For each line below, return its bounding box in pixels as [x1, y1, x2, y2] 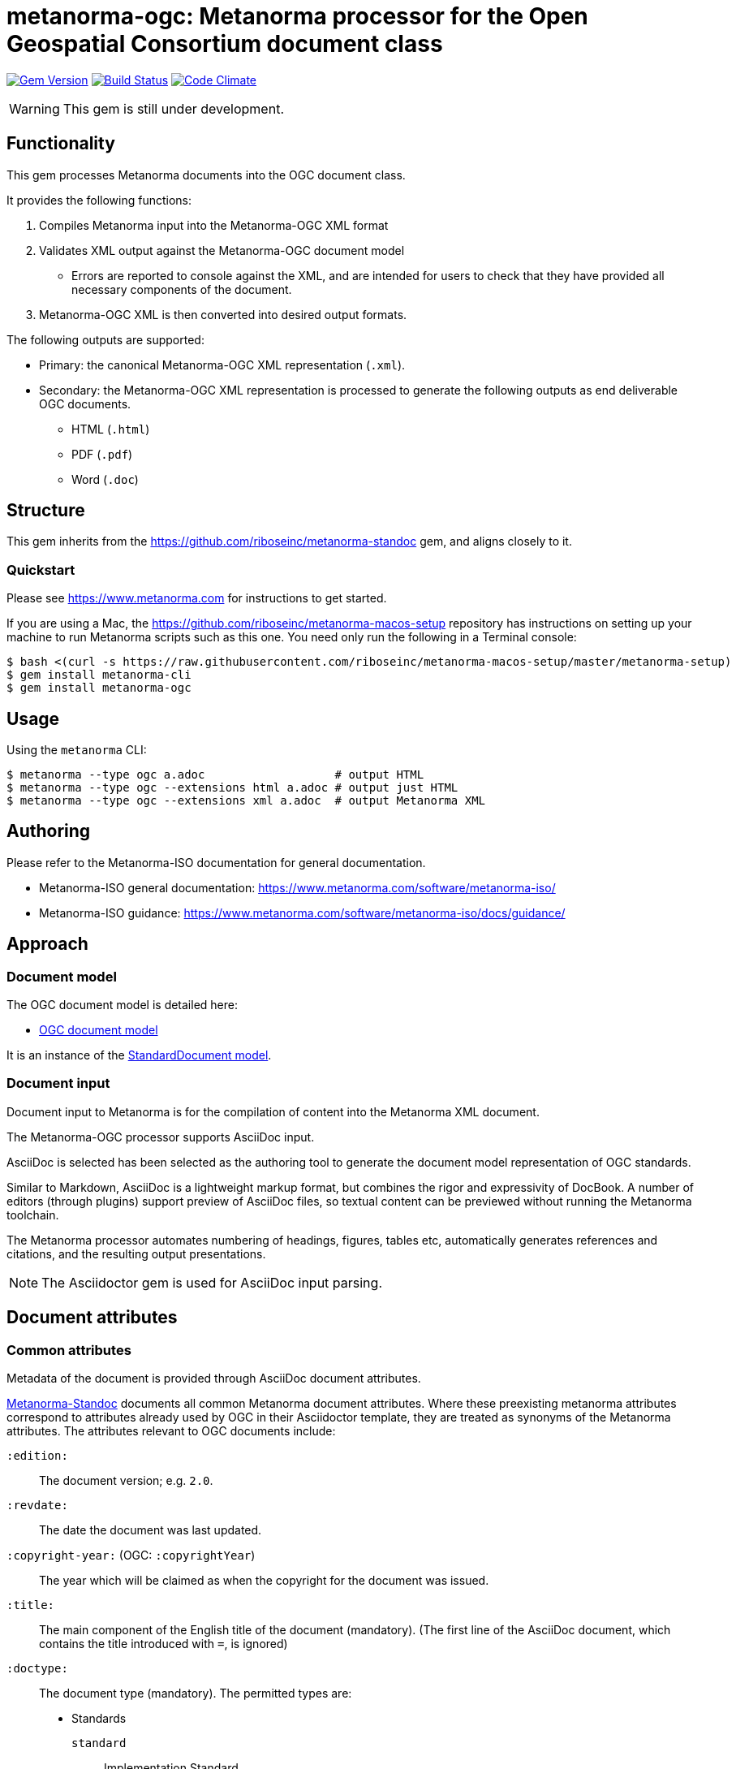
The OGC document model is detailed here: [6, 998, 238, 1012]
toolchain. [6, 1207, 59, 1222]
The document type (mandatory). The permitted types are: [39, 1686, 352, 1701]
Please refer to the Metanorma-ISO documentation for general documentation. [6, 855, 426, 869]
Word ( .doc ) [71, 472, 139, 486]
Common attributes [6, 1341, 131, 1358]
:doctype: [6, 1662, 68, 1676]
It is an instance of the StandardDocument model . [6, 1048, 272, 1063]
